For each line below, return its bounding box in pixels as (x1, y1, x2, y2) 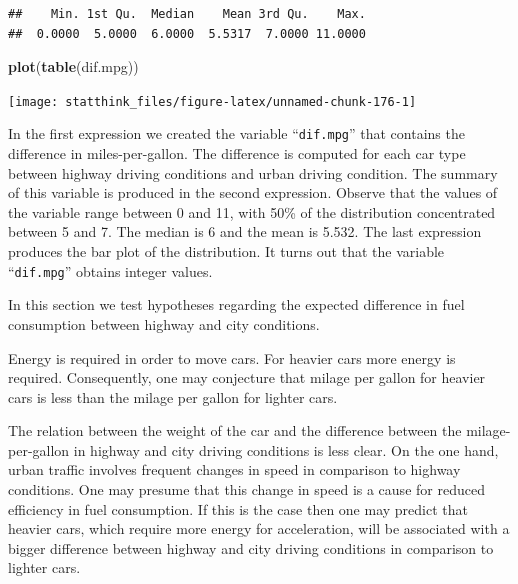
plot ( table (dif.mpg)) (8, 56, 139, 77)
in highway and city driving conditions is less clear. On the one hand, (73, 439, 499, 460)
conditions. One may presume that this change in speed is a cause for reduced (8, 479, 485, 500)
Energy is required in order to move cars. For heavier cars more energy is (8, 347, 456, 368)
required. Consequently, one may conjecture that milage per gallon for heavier (8, 367, 486, 388)
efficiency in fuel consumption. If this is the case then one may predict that (8, 498, 468, 519)
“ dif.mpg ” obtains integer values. (8, 260, 213, 281)
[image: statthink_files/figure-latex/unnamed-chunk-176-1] (8, 94, 417, 109)
